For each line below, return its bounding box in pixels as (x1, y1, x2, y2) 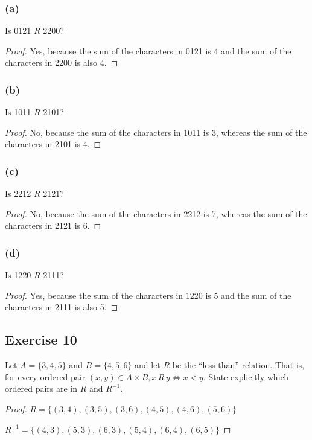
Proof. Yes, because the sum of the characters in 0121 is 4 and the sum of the (5, 44, 291, 57)
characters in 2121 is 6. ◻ (5, 219, 101, 232)
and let (135, 359, 161, 371)
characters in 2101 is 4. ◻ (5, 138, 101, 150)
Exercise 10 (5, 330, 77, 349)
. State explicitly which (203, 370, 289, 383)
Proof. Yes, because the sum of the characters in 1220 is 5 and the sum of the (5, 289, 291, 301)
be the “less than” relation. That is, (172, 359, 305, 371)
